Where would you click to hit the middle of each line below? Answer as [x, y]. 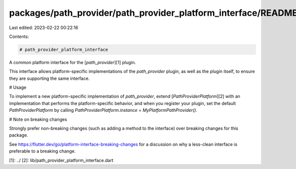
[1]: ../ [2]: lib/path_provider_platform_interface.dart [61, 160]
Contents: [19, 36]
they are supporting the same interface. [49, 78]
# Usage [18, 87]
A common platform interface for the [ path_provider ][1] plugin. [73, 62]
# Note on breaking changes [38, 119]
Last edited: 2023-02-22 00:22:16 [44, 28]
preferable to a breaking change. [42, 151]
